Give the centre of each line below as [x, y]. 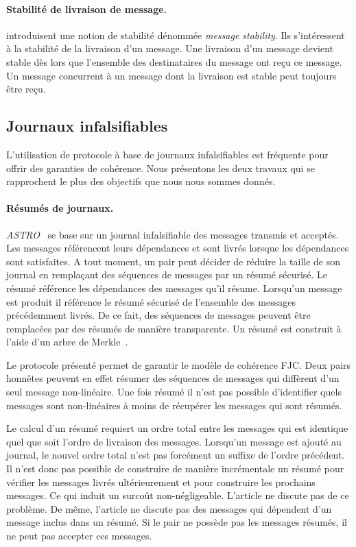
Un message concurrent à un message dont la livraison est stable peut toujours [171, 75]
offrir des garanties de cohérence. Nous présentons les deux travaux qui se [161, 168]
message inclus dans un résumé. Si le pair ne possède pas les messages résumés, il [177, 522]
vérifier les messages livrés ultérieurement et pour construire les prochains [161, 482]
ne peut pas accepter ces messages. [79, 536]
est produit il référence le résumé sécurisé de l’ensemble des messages [151, 301]
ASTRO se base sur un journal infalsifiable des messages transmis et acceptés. [173, 234]
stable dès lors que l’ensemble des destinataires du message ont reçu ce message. [174, 61]
